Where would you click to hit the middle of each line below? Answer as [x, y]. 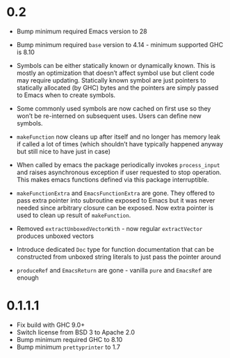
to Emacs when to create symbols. [66, 95]
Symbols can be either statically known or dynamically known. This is [116, 65]
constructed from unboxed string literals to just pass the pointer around [119, 257]
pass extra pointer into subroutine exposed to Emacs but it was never [116, 200]
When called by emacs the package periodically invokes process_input [118, 164]
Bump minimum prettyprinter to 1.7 [68, 347]
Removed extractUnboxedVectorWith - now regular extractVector [109, 228]
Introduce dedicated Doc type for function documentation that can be [115, 249]
